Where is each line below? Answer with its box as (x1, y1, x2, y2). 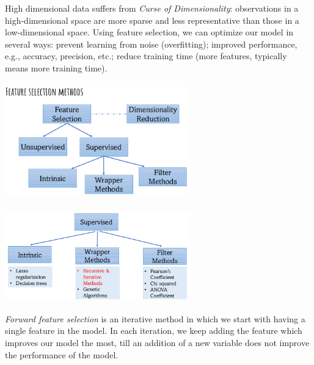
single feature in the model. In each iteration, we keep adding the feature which (5, 324, 302, 337)
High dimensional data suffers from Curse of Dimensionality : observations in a (5, 2, 299, 14)
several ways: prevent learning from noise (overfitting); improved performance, (5, 37, 298, 50)
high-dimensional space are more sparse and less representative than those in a (5, 13, 299, 26)
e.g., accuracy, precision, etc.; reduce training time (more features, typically (5, 49, 287, 62)
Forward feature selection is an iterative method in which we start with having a (5, 312, 305, 325)
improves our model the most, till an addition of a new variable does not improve (5, 336, 310, 349)
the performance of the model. (5, 348, 119, 361)
